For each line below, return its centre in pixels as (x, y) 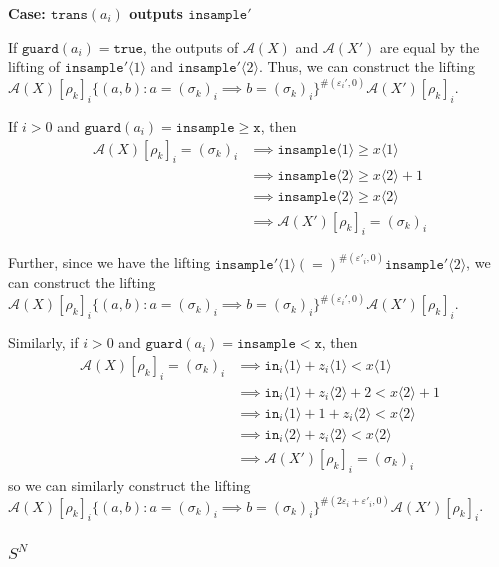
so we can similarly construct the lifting (129, 484)
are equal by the (429, 46)
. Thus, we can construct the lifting (366, 66)
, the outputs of (190, 46)
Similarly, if (43, 342)
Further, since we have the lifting (109, 262)
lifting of (34, 66)
